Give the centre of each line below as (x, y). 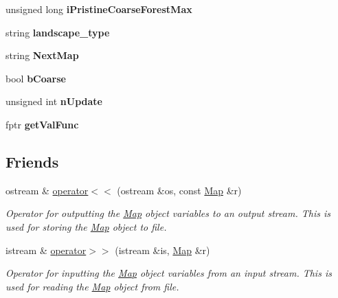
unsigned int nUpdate (54, 101)
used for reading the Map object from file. (92, 286)
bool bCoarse (36, 78)
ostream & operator (47, 190)
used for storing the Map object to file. (86, 226)
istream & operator (46, 250)
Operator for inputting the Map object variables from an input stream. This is (169, 273)
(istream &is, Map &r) (162, 250)
